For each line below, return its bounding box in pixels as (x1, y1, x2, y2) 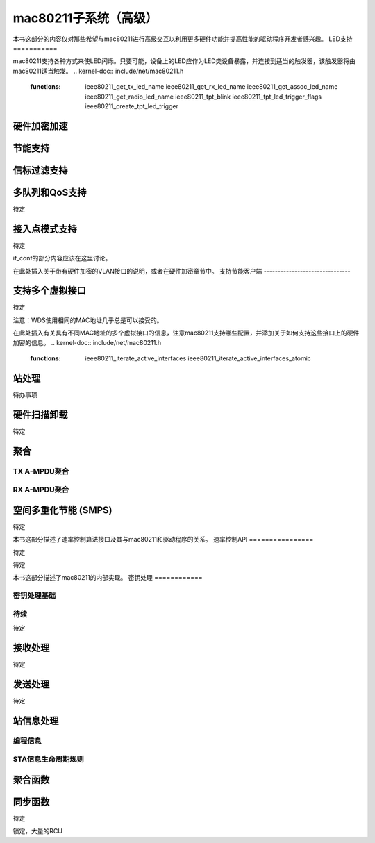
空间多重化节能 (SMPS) (12, 504, 112, 516)
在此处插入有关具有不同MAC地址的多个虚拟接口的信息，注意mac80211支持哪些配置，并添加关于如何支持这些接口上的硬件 (12, 328, 360, 337)
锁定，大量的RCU (12, 827, 62, 835)
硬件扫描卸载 (12, 408, 68, 420)
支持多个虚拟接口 (12, 285, 86, 297)
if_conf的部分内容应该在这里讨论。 (12, 254, 112, 262)
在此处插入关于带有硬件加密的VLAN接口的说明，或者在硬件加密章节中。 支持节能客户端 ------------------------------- (12, 267, 351, 275)
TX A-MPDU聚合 (12, 466, 69, 476)
